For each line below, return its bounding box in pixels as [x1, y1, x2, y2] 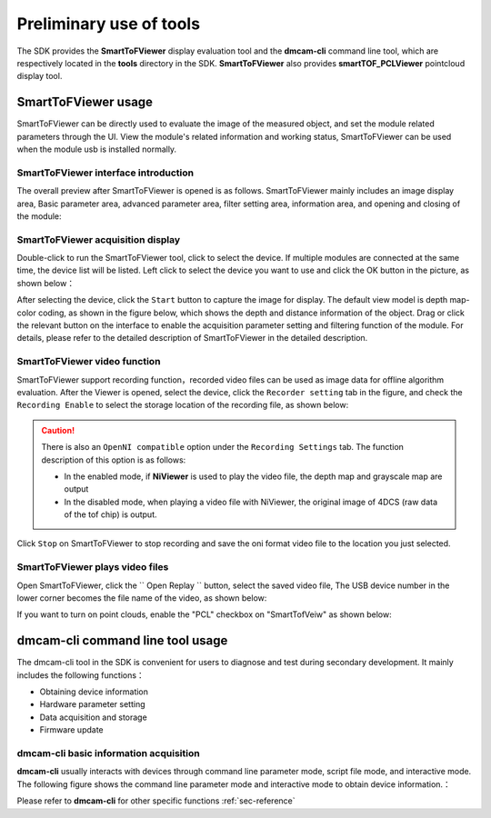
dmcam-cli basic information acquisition [16, 747, 200, 760]
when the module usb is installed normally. [16, 144, 177, 155]
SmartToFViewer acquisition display [16, 233, 181, 245]
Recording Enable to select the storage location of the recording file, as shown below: [16, 400, 349, 411]
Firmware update [39, 724, 104, 735]
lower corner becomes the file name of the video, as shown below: [16, 593, 267, 604]
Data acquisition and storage [39, 712, 147, 723]
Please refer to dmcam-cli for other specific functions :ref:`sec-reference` [16, 795, 296, 806]
